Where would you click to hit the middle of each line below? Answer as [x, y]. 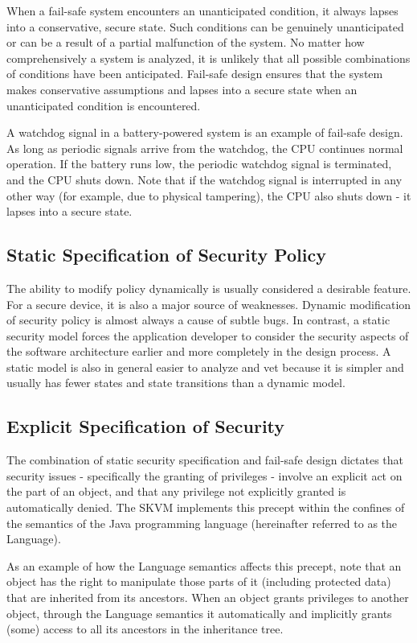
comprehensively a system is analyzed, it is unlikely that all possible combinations [208, 58]
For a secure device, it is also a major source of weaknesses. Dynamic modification [209, 304]
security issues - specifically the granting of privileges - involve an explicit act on [204, 475]
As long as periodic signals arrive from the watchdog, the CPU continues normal [205, 148]
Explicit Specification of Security [146, 426]
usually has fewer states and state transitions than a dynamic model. [176, 383]
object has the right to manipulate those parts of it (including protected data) [199, 581]
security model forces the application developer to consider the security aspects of [208, 335]
